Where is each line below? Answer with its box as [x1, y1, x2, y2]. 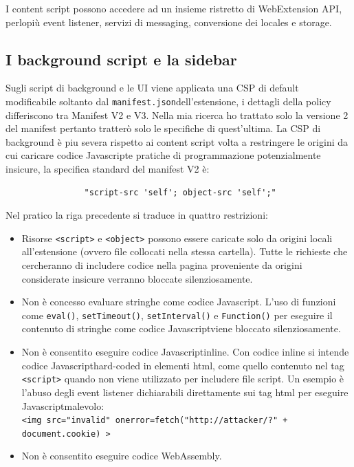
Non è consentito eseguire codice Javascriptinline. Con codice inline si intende [21, 345, 349, 359]
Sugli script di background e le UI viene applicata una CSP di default [5, 80, 299, 95]
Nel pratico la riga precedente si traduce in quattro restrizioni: [5, 208, 268, 222]
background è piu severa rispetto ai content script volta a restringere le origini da [5, 134, 349, 149]
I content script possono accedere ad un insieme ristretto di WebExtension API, [5, 1, 342, 15]
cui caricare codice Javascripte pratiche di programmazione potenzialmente [5, 148, 321, 162]
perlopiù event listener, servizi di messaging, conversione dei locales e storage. [5, 14, 332, 29]
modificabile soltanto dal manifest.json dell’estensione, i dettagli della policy [5, 94, 331, 108]
